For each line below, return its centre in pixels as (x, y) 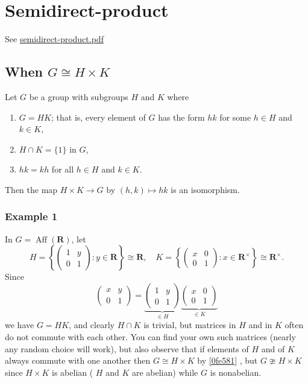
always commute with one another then (78, 360)
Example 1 (31, 216)
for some (235, 117)
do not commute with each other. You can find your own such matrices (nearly (150, 336)
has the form (181, 117)
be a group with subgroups (79, 96)
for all (63, 169)
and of (273, 348)
